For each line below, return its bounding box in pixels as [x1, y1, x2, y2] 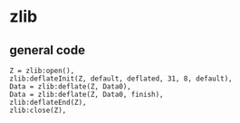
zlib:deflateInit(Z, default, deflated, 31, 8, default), [9, 74, 233, 83]
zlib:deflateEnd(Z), [9, 98, 88, 107]
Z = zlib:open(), [9, 66, 75, 75]
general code [9, 43, 86, 58]
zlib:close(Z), [9, 106, 67, 115]
